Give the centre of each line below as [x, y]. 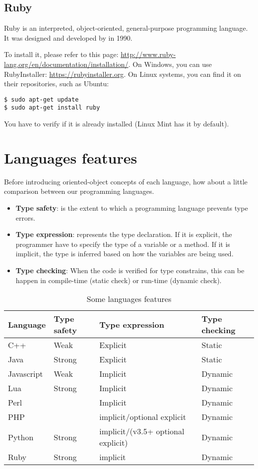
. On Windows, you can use [170, 64]
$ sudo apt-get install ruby [52, 108]
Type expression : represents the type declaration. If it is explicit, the [124, 234]
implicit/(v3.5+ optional [142, 431]
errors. [25, 217]
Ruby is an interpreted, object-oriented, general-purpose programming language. [126, 28]
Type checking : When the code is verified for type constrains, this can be [130, 270]
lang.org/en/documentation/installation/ [66, 64]
